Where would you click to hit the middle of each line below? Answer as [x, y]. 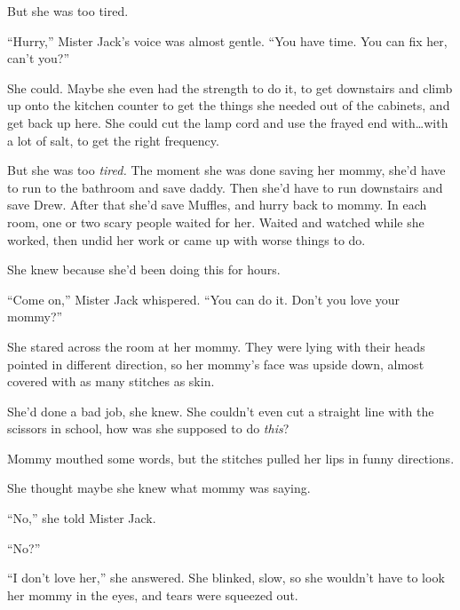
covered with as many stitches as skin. [111, 381]
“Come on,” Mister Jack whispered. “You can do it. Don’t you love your [204, 299]
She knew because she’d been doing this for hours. [144, 269]
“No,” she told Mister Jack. [82, 518]
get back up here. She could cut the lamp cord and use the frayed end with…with [228, 122]
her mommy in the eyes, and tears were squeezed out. [153, 594]
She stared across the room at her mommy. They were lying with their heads [216, 346]
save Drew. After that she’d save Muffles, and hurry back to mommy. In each [217, 205]
